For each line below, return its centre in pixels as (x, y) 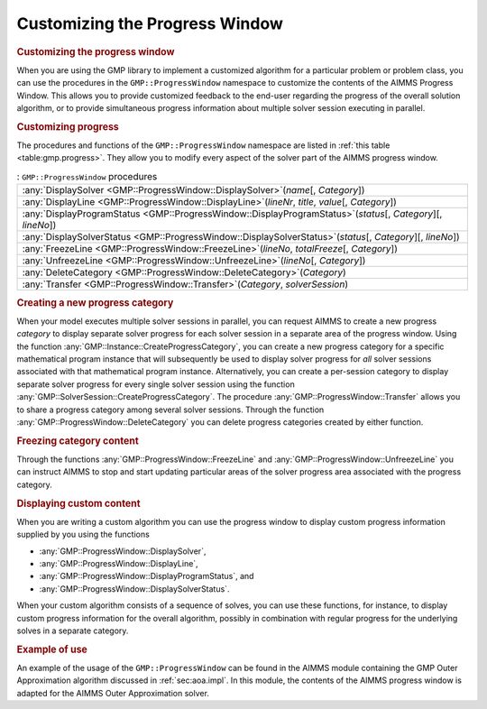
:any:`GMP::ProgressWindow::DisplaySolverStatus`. (134, 589)
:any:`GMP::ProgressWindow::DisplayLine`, (119, 564)
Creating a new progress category (95, 302)
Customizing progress (68, 126)
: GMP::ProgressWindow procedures (87, 176)
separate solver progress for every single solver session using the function (156, 384)
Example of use (52, 649)
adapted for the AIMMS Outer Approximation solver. (113, 693)
